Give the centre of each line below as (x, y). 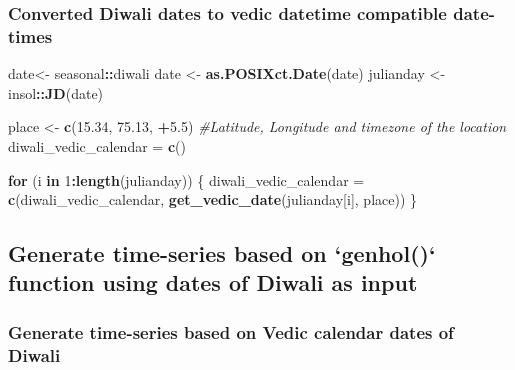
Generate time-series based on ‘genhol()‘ (222, 253)
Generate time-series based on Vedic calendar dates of (231, 331)
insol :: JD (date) (56, 92)
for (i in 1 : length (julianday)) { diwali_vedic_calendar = (186, 179)
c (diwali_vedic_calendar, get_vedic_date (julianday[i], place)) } (213, 199)
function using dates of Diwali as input (213, 282)
